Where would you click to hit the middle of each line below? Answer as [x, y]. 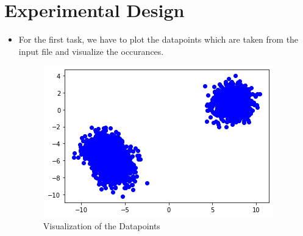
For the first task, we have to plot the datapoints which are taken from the [159, 39]
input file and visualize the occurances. [91, 51]
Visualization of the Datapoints [102, 225]
